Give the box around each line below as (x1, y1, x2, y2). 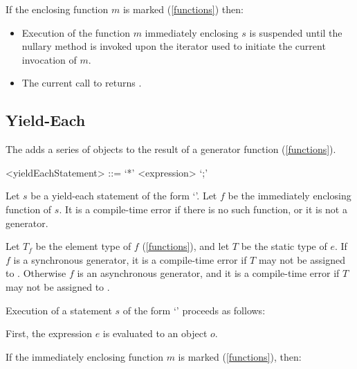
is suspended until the (249, 25, 342, 39)
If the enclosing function (6, 2, 109, 16)
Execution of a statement (6, 303, 112, 317)
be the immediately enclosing (228, 188, 351, 203)
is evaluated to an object (102, 326, 208, 341)
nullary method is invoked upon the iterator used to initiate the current (21, 39, 326, 53)
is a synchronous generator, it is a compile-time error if (13, 252, 247, 267)
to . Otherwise (6, 266, 66, 280)
